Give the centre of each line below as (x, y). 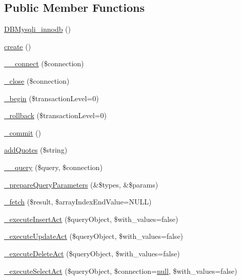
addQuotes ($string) (36, 150)
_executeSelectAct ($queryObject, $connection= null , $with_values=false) (121, 270)
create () (18, 46)
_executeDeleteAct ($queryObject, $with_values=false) (92, 253)
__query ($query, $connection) (53, 167)
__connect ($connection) (44, 63)
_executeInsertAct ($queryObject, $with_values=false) (91, 219)
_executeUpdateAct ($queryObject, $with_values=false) (94, 236)
